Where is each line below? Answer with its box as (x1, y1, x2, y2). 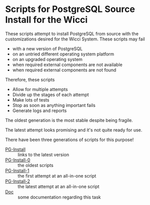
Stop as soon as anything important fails (12, 102, 96, 108)
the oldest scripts (17, 162, 53, 168)
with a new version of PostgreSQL (12, 45, 83, 51)
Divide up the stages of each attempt (12, 91, 89, 97)
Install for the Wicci (5, 14, 88, 25)
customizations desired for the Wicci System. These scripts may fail (5, 36, 145, 42)
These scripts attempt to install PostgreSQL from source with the (5, 30, 139, 36)
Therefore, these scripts (5, 76, 55, 82)
